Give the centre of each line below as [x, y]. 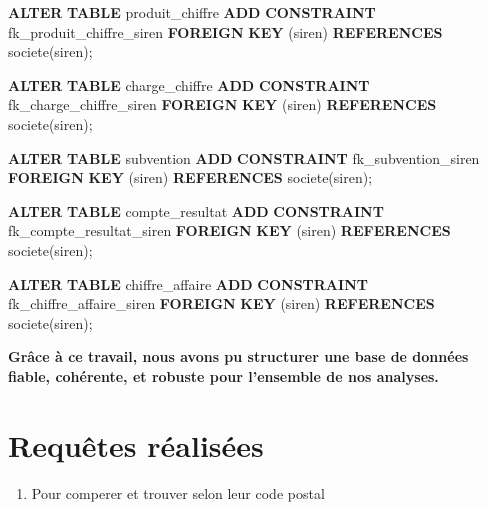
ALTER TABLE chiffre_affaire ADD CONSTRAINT [188, 283]
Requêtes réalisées [136, 444]
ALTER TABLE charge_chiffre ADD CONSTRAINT [189, 84]
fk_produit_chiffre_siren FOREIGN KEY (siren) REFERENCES [225, 31]
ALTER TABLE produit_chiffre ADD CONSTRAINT [192, 12]
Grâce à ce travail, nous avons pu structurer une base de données [238, 356]
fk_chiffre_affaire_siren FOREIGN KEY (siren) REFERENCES [221, 303]
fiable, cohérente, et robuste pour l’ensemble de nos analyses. [223, 375]
